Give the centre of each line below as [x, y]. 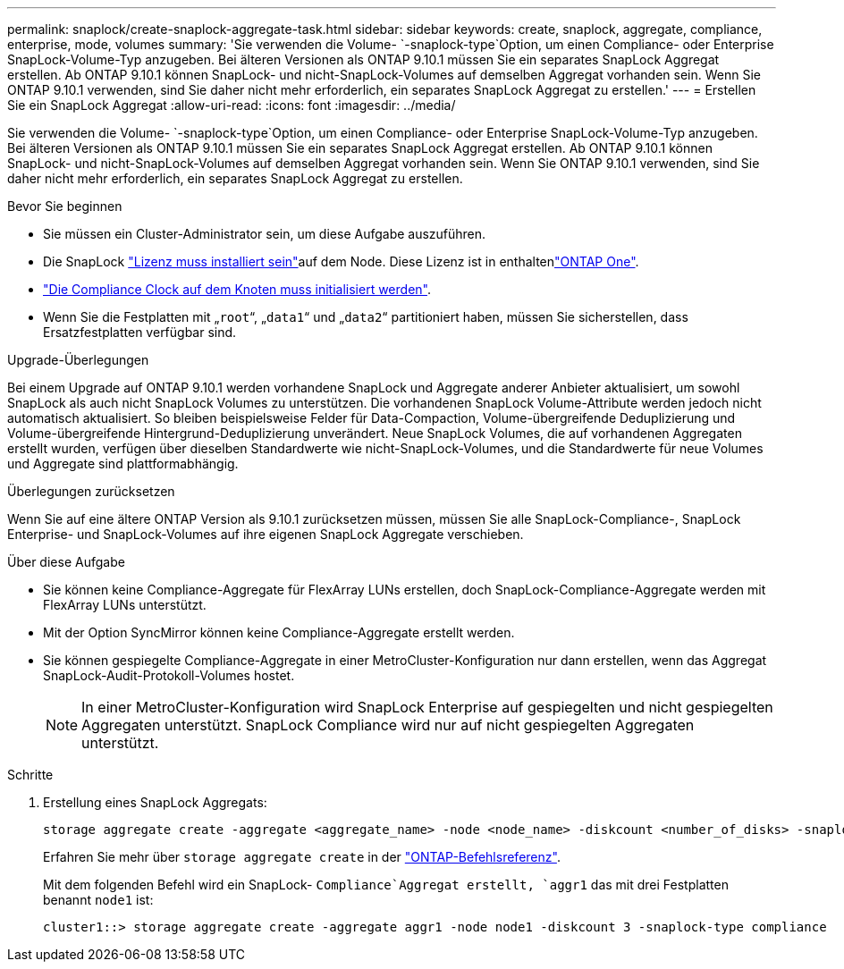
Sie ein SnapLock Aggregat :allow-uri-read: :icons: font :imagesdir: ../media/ [232, 105]
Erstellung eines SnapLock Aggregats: [155, 802]
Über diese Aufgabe [66, 562]
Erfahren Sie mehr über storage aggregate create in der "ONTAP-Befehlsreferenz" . [302, 857]
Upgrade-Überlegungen [78, 360]
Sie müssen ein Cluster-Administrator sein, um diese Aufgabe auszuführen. [265, 234]
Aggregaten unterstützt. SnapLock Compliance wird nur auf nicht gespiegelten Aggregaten [388, 725]
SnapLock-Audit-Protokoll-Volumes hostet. [169, 675]
